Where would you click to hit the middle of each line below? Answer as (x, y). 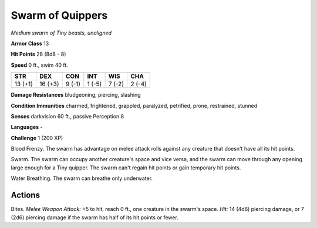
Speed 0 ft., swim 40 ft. (40, 65)
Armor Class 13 (30, 43)
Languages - (27, 127)
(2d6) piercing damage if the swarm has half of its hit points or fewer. (95, 217)
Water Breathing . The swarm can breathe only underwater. (82, 178)
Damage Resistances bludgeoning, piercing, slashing (76, 95)
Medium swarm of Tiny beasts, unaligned (61, 33)
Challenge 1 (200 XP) (37, 138)
